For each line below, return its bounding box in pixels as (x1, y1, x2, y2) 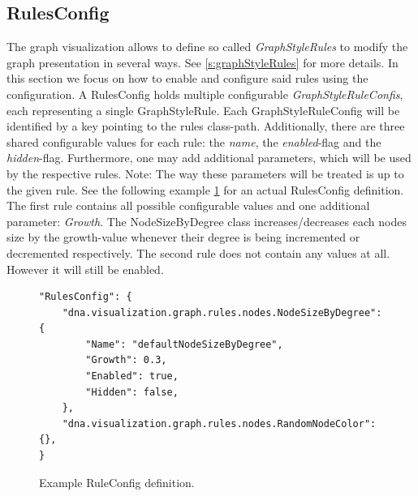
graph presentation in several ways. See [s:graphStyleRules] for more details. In (6, 53, 399, 71)
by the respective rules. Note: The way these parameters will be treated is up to (6, 165, 404, 182)
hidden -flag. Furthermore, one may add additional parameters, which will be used (6, 149, 412, 166)
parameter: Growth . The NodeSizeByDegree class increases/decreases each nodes (6, 212, 407, 229)
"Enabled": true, (85, 370, 179, 383)
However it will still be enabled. (6, 260, 164, 277)
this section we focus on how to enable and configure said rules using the (6, 70, 368, 87)
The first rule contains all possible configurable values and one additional (6, 197, 370, 214)
